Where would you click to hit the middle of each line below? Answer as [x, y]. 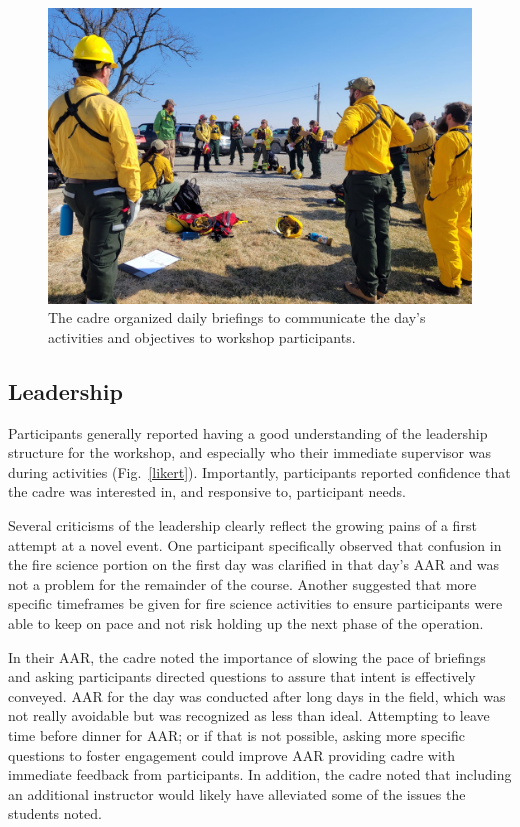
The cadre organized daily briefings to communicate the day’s [237, 317]
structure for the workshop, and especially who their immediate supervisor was [249, 452]
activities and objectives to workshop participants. [202, 336]
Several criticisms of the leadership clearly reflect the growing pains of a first [242, 525]
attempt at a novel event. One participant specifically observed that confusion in [255, 544]
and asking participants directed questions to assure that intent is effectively [242, 676]
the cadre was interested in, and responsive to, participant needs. [207, 491]
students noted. [55, 813]
